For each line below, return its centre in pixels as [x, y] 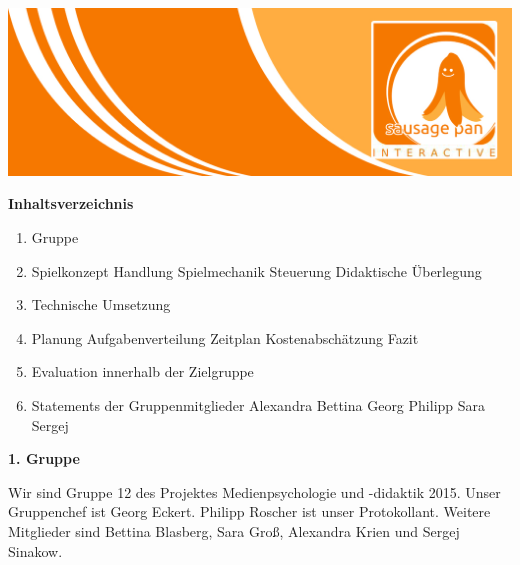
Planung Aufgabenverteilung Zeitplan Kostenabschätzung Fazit [225, 337]
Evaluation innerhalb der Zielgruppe [142, 371]
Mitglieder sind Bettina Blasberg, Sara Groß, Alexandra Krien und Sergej [234, 530]
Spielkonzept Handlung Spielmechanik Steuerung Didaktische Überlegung [256, 270]
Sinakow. [35, 550]
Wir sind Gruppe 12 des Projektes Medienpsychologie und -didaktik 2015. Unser [254, 491]
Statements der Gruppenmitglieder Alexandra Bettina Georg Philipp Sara [258, 404]
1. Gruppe [44, 458]
